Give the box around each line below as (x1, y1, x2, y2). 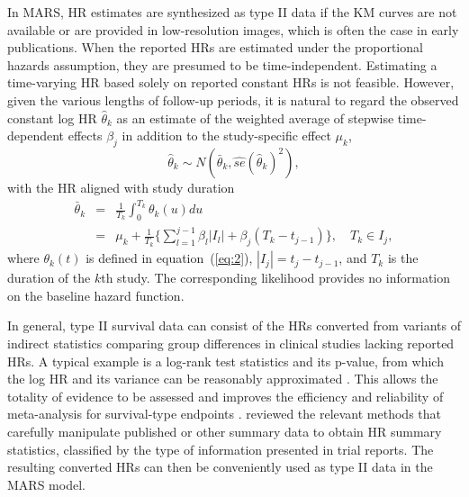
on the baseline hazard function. (7, 285, 185, 304)
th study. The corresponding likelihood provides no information (101, 268, 451, 287)
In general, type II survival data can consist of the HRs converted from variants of (7, 316, 461, 335)
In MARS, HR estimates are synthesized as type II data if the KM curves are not (7, 3, 457, 21)
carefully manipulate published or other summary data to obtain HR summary (7, 421, 442, 440)
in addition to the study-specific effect (122, 126, 331, 145)
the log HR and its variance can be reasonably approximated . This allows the (7, 369, 438, 388)
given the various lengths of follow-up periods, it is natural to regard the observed (7, 90, 459, 109)
